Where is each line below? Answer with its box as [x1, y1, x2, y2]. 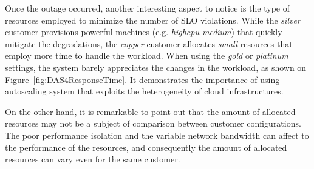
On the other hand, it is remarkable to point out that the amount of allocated [5, 105, 296, 118]
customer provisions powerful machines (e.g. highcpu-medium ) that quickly [5, 25, 282, 38]
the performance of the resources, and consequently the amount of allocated [5, 141, 287, 153]
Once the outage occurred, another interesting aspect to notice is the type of [5, 2, 290, 14]
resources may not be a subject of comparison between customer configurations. [5, 117, 301, 130]
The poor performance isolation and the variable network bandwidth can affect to [5, 128, 309, 141]
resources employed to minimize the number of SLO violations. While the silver [5, 13, 301, 26]
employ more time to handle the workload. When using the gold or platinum [5, 49, 288, 62]
